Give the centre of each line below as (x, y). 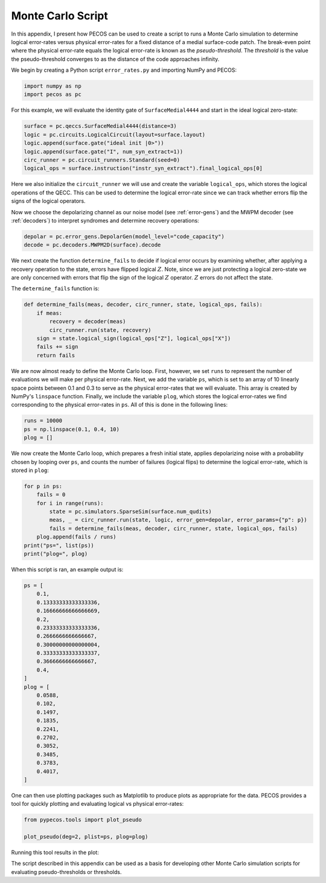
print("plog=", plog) (56, 554)
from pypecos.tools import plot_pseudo (83, 820)
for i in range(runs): (70, 503)
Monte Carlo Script (60, 16)
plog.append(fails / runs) (77, 537)
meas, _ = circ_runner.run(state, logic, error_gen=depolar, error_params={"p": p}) (178, 520)
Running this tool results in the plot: (55, 853)
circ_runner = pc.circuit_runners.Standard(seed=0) (102, 160)
